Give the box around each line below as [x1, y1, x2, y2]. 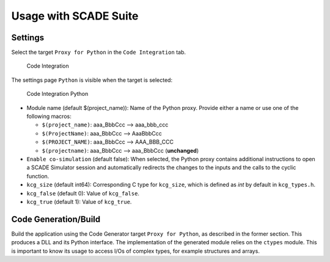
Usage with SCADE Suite [11, 9, 139, 23]
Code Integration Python [26, 90, 89, 98]
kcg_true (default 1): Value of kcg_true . [26, 198, 132, 205]
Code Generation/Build [11, 214, 101, 224]
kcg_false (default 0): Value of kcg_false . [26, 189, 140, 197]
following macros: [26, 113, 71, 120]
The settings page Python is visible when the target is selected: [11, 76, 173, 84]
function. [26, 172, 50, 180]
